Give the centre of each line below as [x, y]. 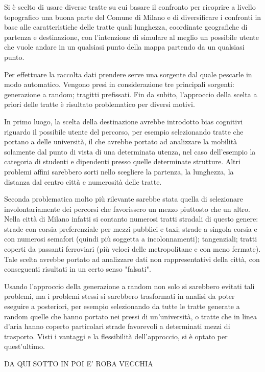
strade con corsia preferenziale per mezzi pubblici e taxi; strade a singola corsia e [131, 228]
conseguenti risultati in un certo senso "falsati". [78, 269]
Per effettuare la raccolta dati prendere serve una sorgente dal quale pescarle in [128, 74]
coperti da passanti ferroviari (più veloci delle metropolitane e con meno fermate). [132, 249]
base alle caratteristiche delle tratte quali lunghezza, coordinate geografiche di [126, 27]
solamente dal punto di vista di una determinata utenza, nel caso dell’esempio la [130, 151]
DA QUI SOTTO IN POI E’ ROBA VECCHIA [79, 363]
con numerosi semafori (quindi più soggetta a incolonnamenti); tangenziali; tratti [131, 239]
